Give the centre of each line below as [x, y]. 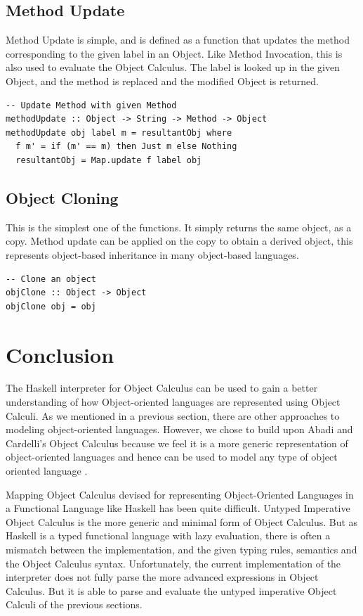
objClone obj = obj [51, 306]
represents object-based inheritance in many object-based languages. [152, 254]
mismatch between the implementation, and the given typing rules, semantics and [181, 549]
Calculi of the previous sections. [74, 604]
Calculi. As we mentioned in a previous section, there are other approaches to [173, 415]
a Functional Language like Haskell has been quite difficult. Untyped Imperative [178, 508]
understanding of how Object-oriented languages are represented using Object [173, 402]
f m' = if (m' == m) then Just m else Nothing [126, 147]
